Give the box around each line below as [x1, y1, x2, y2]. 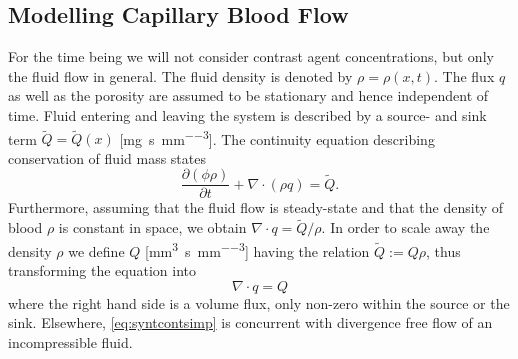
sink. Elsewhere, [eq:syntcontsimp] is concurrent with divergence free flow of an [8, 312, 493, 333]
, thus [426, 240, 461, 261]
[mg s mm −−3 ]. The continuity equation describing [119, 125, 435, 149]
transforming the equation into [8, 260, 197, 281]
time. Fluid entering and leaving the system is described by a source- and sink [8, 104, 487, 125]
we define [68, 240, 125, 261]
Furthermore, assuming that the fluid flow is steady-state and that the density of [8, 197, 504, 218]
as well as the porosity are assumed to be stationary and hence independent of [8, 85, 489, 106]
